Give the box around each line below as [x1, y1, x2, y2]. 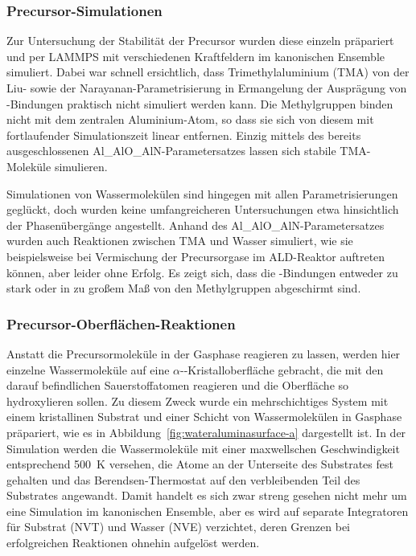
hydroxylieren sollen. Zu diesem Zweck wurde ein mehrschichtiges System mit [6, 392, 389, 409]
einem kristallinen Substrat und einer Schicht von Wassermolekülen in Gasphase [6, 408, 402, 425]
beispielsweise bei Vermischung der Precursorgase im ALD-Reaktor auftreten [6, 247, 385, 264]
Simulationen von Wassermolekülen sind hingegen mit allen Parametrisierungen [6, 185, 398, 202]
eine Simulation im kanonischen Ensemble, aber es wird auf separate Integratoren [6, 502, 409, 519]
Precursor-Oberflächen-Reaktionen [6, 313, 236, 333]
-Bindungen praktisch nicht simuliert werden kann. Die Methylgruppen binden [6, 95, 393, 112]
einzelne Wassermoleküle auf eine [6, 361, 170, 378]
